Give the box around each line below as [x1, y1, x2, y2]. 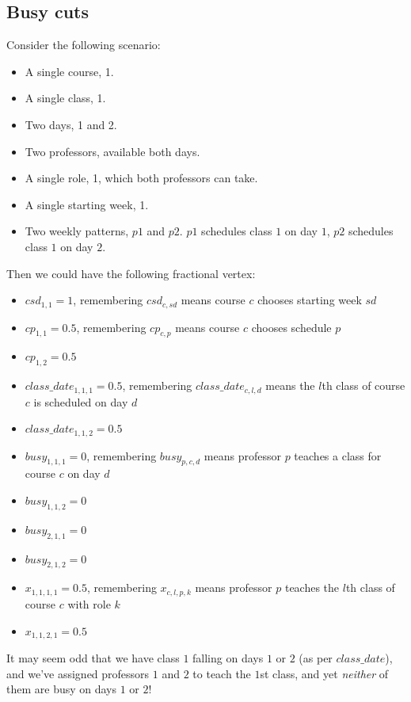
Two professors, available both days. [25, 143, 200, 159]
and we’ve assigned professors [6, 665, 150, 681]
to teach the [192, 665, 251, 681]
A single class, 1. [25, 90, 106, 106]
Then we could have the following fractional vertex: [6, 265, 256, 281]
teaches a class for [294, 447, 382, 464]
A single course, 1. [25, 63, 114, 79]
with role [67, 595, 111, 612]
